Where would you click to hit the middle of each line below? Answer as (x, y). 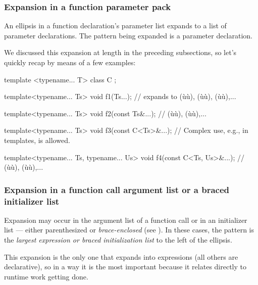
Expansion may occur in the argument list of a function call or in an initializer (126, 220)
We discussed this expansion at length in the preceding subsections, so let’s (120, 52)
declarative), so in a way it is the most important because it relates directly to (125, 267)
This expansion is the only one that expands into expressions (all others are (121, 256)
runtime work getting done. (46, 276)
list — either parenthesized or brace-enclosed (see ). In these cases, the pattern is (129, 230)
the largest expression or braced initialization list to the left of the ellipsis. (118, 240)
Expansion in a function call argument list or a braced (117, 189)
